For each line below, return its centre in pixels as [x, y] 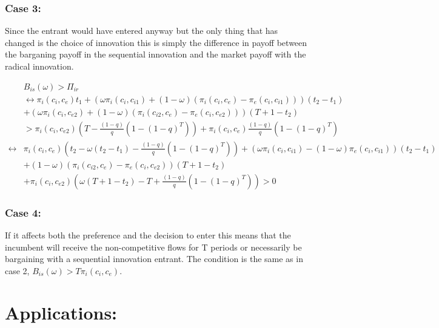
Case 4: [23, 212]
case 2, [17, 270]
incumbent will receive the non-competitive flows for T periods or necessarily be [153, 247]
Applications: [61, 312]
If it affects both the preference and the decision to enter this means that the [148, 235]
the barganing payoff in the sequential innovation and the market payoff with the [156, 54]
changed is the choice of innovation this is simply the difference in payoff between [156, 42]
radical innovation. [39, 66]
